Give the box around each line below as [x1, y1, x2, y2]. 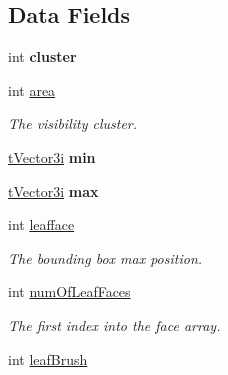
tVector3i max [8, 180, 99, 201]
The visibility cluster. [8, 113, 138, 134]
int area [8, 79, 56, 100]
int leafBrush [8, 348, 88, 369]
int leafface [8, 214, 75, 235]
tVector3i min [8, 146, 96, 167]
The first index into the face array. [8, 314, 221, 335]
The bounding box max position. [8, 247, 203, 268]
